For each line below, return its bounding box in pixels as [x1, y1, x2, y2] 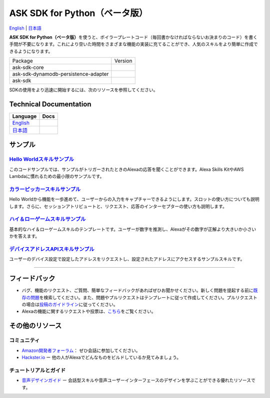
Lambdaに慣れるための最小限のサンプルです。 [9, 173, 104, 179]
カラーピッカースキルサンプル [9, 185, 81, 192]
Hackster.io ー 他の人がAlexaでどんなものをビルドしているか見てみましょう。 [21, 354, 181, 360]
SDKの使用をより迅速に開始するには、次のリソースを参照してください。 [9, 87, 158, 93]
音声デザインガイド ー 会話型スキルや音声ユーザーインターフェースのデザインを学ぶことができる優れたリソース [21, 377, 251, 383]
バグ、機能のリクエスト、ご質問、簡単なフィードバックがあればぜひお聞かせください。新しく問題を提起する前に [21, 287, 253, 293]
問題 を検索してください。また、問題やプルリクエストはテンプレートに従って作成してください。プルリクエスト [30, 294, 257, 300]
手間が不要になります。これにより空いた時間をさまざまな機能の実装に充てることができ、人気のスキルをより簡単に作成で [9, 41, 258, 47]
